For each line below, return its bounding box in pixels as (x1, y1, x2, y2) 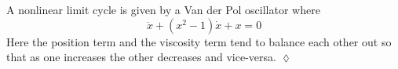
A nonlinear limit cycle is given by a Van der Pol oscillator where (6, 2, 320, 17)
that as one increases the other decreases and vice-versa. (6, 49, 276, 65)
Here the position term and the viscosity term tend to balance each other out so (6, 33, 392, 49)
